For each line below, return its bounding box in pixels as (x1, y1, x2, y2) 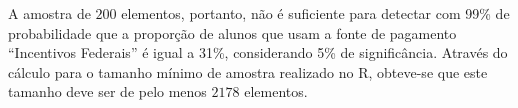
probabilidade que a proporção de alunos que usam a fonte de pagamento (8, 22, 457, 43)
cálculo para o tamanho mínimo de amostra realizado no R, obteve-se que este (8, 61, 488, 82)
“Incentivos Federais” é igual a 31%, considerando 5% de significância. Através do (8, 42, 508, 63)
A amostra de (8, 3, 91, 23)
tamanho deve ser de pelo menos (8, 81, 207, 102)
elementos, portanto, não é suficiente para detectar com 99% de (121, 3, 510, 23)
